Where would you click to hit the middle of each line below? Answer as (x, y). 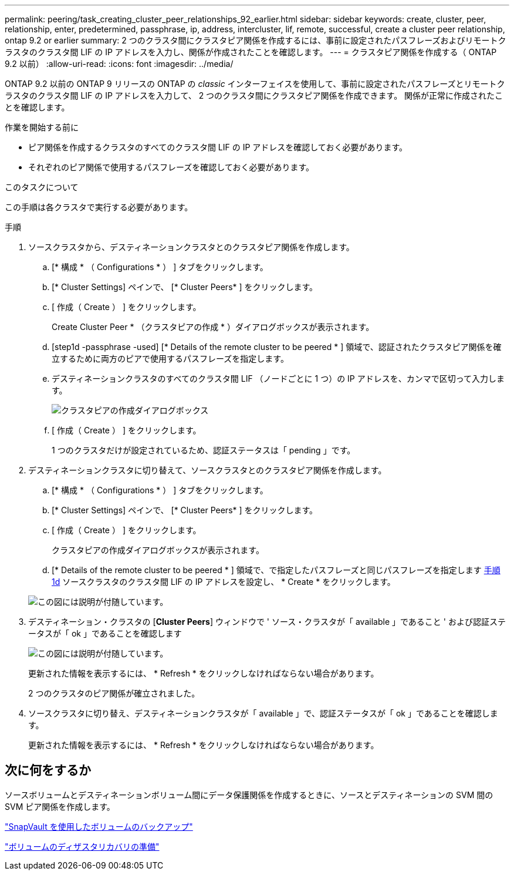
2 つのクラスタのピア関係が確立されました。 (114, 693)
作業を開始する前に (42, 127)
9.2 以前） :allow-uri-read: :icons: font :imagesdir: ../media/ (119, 64)
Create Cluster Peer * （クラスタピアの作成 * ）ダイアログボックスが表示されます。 (213, 327)
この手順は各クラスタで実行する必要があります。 (99, 207)
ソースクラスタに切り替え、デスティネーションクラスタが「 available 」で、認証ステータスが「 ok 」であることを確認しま (263, 713)
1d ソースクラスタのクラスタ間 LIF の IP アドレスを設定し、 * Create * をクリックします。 (224, 582)
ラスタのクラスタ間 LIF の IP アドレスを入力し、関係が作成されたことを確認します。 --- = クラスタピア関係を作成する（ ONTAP (251, 52)
